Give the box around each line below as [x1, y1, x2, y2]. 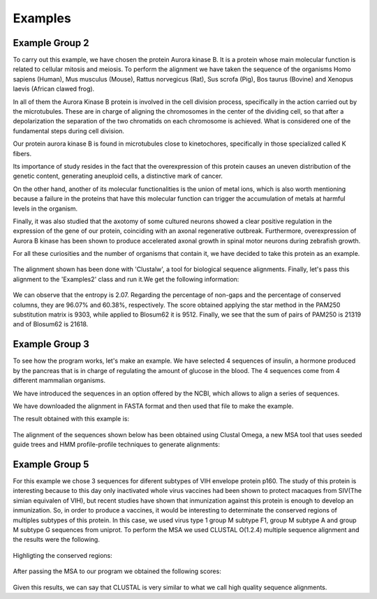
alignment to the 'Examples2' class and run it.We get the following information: [13, 275, 239, 283]
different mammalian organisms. [13, 377, 106, 385]
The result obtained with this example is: [13, 415, 129, 423]
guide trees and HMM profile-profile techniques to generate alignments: [13, 440, 220, 449]
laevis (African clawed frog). [13, 84, 95, 93]
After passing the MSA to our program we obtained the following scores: [13, 567, 221, 575]
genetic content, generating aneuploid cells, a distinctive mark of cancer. [13, 172, 223, 181]
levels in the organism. [13, 204, 78, 213]
